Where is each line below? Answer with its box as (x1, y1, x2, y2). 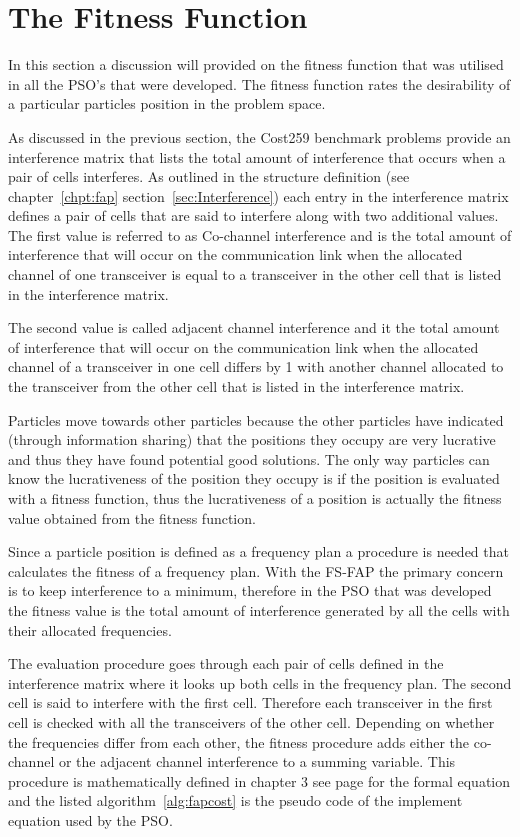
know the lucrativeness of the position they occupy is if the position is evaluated (8, 468, 500, 489)
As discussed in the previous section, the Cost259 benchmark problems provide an (8, 126, 511, 147)
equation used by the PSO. (8, 809, 173, 830)
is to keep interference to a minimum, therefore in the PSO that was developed (8, 580, 492, 601)
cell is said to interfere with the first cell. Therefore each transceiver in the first (8, 692, 493, 713)
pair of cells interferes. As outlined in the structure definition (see (8, 166, 410, 187)
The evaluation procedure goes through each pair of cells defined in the (8, 653, 444, 674)
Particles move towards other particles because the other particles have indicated (8, 409, 504, 430)
